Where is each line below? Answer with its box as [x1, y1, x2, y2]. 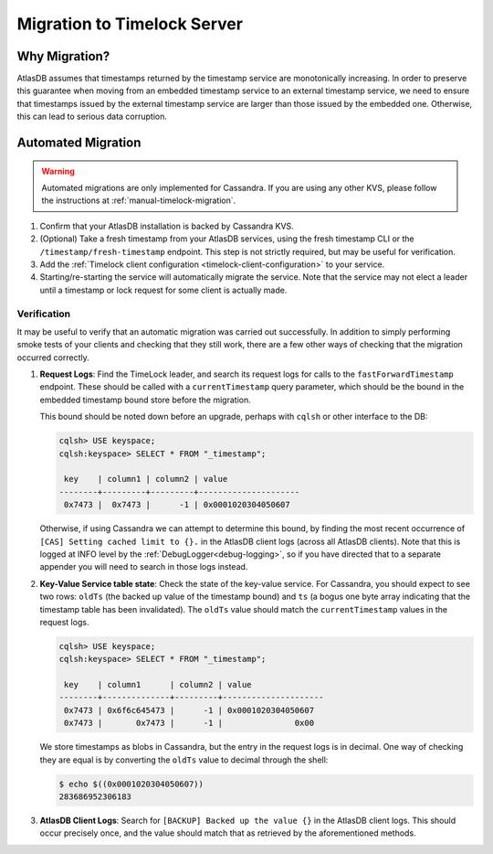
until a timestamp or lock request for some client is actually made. [39, 284, 288, 295]
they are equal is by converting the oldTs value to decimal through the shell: [39, 754, 329, 765]
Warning [41, 165, 75, 176]
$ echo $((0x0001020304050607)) [58, 778, 205, 789]
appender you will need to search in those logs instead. [39, 561, 248, 572]
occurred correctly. [16, 352, 90, 363]
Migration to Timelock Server [16, 14, 244, 34]
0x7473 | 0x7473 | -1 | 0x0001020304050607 [64, 499, 291, 510]
